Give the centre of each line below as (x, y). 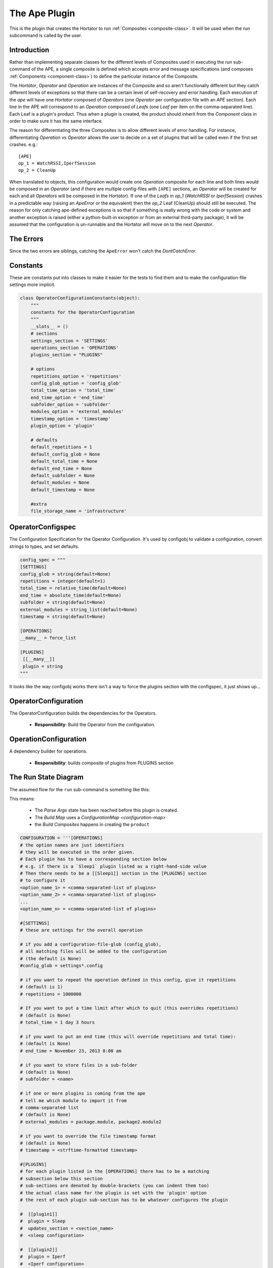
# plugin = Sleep (43, 1221)
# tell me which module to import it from (73, 1100)
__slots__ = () (49, 326)
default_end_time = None (61, 468)
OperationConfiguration (48, 739)
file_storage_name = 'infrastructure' (79, 511)
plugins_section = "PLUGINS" (67, 355)
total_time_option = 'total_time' (73, 390)
